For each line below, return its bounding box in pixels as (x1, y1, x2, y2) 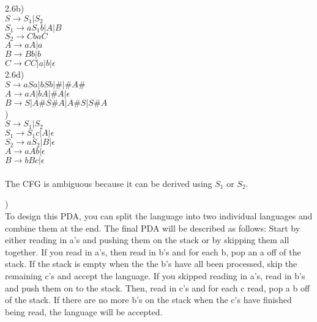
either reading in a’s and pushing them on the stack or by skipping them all (5, 233, 289, 246)
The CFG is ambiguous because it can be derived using (5, 177, 212, 189)
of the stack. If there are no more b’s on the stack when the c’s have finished (5, 293, 292, 306)
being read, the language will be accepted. (5, 305, 163, 318)
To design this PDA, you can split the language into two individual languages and (5, 210, 313, 222)
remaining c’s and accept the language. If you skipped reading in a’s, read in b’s (5, 269, 305, 282)
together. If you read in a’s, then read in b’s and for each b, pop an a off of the (5, 245, 301, 258)
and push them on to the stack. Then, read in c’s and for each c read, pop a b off (5, 281, 310, 294)
